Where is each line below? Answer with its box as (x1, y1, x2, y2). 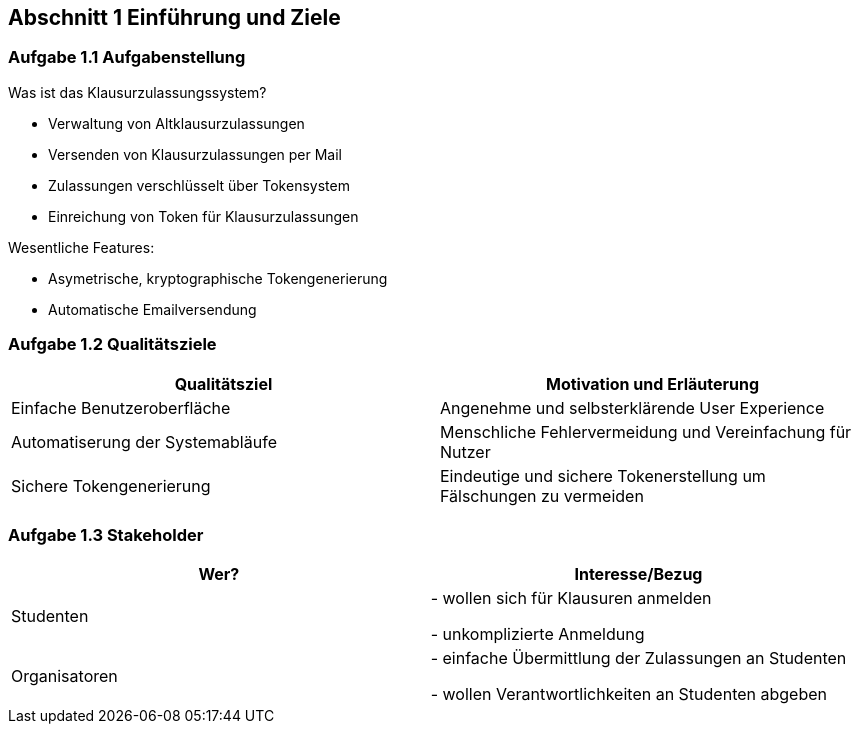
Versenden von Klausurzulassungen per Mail (48, 145, 342, 163)
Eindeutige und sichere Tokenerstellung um (440, 465, 766, 486)
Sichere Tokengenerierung (11, 475, 211, 496)
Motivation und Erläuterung (545, 373, 760, 394)
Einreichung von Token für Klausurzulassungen (48, 207, 359, 225)
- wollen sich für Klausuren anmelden (430, 588, 712, 609)
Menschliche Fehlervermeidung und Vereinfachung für (440, 421, 852, 442)
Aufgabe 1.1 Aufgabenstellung (8, 47, 246, 68)
